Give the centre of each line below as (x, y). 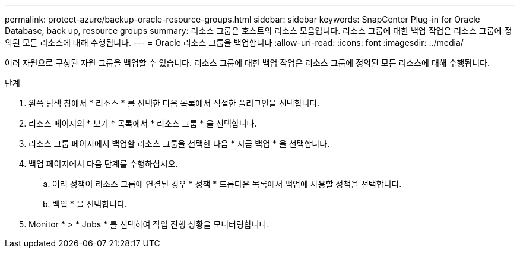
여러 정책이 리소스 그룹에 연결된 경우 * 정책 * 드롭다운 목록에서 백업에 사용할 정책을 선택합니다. (227, 184)
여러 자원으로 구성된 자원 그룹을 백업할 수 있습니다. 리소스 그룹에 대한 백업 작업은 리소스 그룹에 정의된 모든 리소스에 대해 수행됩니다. (248, 63)
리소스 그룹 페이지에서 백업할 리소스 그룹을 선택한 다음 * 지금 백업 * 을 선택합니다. (179, 143)
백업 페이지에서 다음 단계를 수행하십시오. (103, 164)
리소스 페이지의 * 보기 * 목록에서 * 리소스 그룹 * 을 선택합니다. (143, 123)
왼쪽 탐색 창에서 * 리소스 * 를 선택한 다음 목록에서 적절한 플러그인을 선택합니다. (174, 103)
